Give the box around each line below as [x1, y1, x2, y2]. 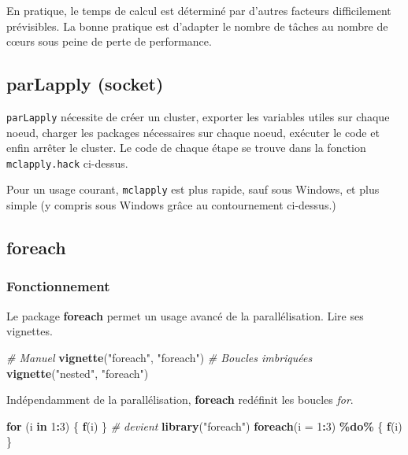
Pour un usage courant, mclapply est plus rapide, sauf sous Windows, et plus [6, 181, 380, 198]
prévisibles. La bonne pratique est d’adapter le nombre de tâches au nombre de [6, 17, 388, 34]
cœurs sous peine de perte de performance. [6, 33, 212, 50]
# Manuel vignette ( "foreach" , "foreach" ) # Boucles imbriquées [6, 349, 313, 365]
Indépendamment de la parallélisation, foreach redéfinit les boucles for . [6, 391, 354, 408]
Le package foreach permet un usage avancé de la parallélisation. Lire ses [6, 307, 364, 324]
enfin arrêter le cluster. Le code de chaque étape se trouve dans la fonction [6, 139, 366, 156]
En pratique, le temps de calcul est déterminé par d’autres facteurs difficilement [6, 2, 391, 18]
